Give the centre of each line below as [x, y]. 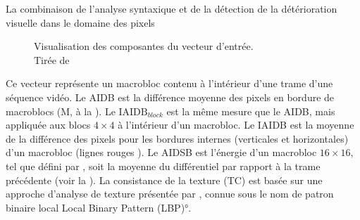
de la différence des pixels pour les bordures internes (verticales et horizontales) [177, 138]
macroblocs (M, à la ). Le [61, 111]
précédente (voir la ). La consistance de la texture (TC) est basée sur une [164, 180]
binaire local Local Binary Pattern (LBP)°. [99, 207]
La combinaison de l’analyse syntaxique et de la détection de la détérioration [172, 8]
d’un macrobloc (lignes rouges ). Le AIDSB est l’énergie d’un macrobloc [161, 152]
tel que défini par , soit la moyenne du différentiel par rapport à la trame [163, 166]
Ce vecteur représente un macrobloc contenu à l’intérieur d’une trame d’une [169, 83]
